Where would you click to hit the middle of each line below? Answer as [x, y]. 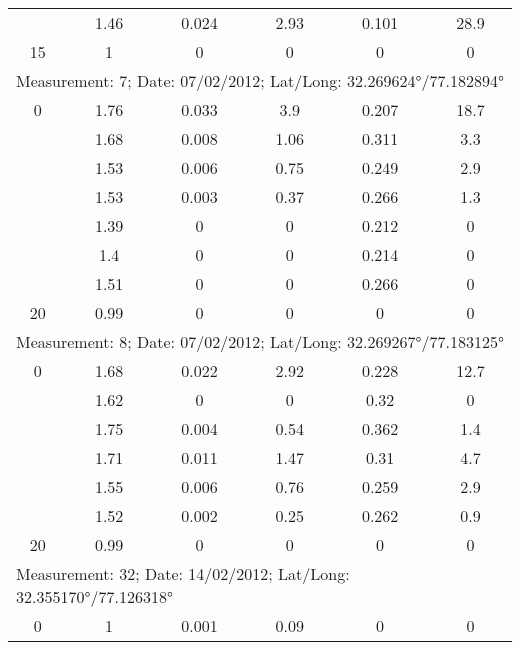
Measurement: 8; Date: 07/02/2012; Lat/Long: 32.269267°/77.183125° [260, 341]
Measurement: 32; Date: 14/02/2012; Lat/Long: [183, 573]
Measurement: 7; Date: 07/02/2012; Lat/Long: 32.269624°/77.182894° [260, 80]
